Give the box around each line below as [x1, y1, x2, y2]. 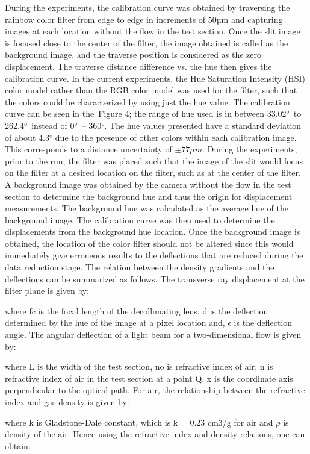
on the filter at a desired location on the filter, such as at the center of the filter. [5, 166, 301, 179]
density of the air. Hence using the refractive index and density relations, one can [5, 428, 305, 440]
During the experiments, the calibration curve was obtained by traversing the [5, 1, 290, 13]
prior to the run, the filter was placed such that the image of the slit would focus [5, 154, 303, 167]
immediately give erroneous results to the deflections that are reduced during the [5, 249, 303, 261]
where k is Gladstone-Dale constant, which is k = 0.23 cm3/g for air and [5, 415, 273, 428]
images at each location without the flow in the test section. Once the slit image [5, 25, 300, 37]
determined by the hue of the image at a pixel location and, [5, 316, 225, 329]
